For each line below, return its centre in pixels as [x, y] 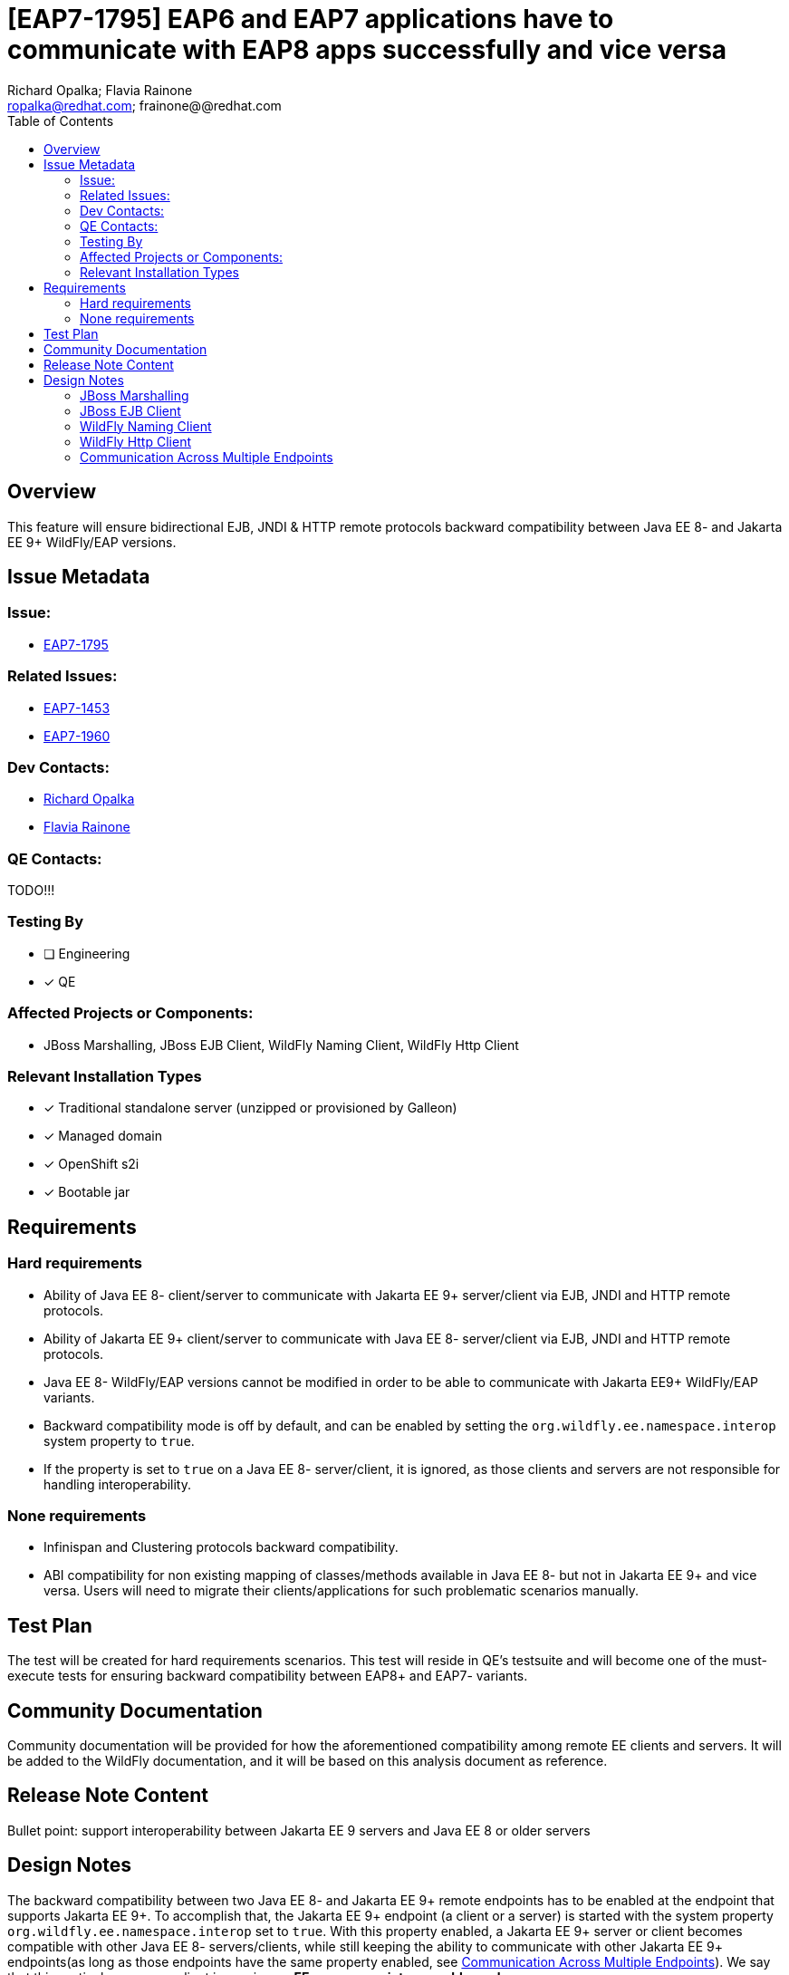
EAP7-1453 [77, 708]
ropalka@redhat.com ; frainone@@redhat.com [144, 105]
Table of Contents [61, 120]
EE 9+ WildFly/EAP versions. [92, 542]
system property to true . [119, 1440]
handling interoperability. [118, 1484]
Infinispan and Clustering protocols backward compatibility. [221, 1547]
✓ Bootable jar [87, 1192]
